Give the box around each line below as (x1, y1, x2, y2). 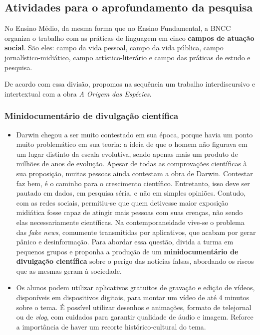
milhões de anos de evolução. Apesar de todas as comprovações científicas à (16, 158, 247, 169)
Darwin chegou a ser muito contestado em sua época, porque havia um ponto (16, 129, 253, 139)
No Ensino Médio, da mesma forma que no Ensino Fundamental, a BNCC (4, 23, 231, 33)
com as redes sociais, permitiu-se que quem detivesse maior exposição (16, 197, 229, 208)
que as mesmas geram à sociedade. (16, 265, 122, 276)
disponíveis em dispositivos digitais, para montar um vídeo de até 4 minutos (16, 292, 249, 303)
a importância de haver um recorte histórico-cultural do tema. (16, 321, 206, 332)
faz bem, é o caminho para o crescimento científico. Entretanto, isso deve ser (16, 178, 250, 188)
